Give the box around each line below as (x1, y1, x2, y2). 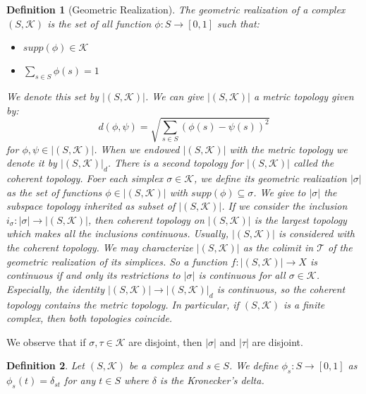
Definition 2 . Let (6, 358, 85, 373)
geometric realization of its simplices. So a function (6, 253, 228, 268)
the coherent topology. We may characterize (6, 240, 193, 255)
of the (328, 240, 353, 255)
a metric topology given (254, 88, 354, 103)
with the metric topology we (229, 141, 348, 156)
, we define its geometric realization (194, 171, 347, 186)
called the (293, 155, 334, 170)
